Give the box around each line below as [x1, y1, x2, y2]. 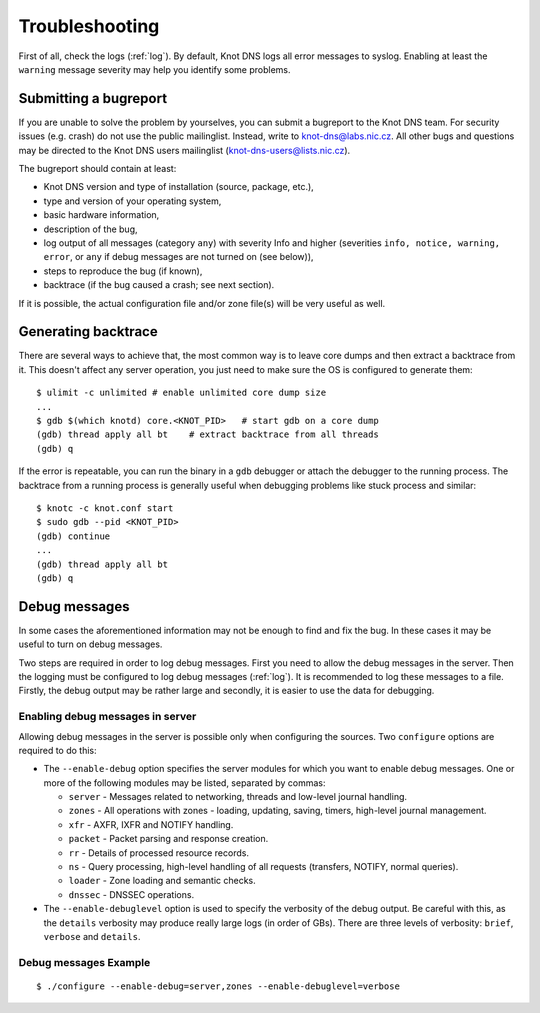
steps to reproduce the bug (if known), [43, 265, 203, 277]
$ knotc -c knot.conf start [36, 502, 174, 514]
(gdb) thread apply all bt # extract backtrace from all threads [36, 429, 379, 440]
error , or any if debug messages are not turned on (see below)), [43, 251, 314, 263]
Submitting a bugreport [18, 90, 168, 107]
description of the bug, [43, 223, 139, 235]
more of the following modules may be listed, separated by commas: [43, 776, 326, 789]
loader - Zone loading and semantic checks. [68, 875, 257, 887]
